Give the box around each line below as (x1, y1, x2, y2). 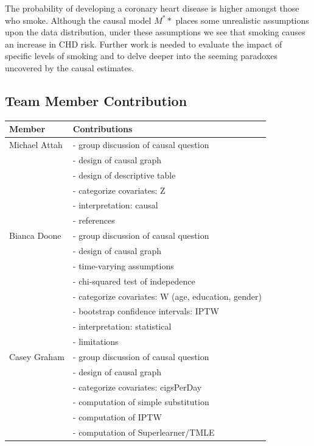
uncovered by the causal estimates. (5, 61, 134, 74)
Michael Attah (9, 138, 63, 151)
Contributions (72, 122, 133, 135)
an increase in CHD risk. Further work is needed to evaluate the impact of (5, 37, 282, 50)
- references (72, 214, 115, 227)
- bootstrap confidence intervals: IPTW (72, 305, 219, 317)
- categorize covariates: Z (72, 183, 166, 196)
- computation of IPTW (72, 411, 162, 423)
